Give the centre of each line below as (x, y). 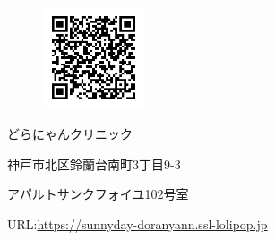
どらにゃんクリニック (70, 133)
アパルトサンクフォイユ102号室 (98, 194)
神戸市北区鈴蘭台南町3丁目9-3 (94, 163)
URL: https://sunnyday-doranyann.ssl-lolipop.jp (137, 223)
